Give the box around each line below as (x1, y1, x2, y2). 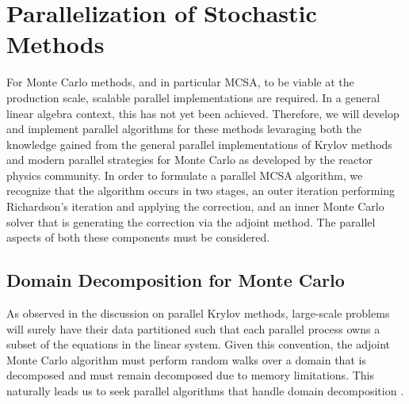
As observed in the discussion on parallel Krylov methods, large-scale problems (6, 305, 390, 322)
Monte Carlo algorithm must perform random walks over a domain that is (6, 351, 366, 368)
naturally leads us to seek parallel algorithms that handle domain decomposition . (6, 383, 404, 399)
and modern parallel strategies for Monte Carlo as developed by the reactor (6, 151, 373, 168)
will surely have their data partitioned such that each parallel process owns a (6, 320, 380, 337)
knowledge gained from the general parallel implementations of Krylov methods (6, 135, 392, 152)
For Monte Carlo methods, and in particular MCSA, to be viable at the (6, 74, 354, 90)
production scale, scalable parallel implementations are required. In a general (6, 89, 380, 105)
